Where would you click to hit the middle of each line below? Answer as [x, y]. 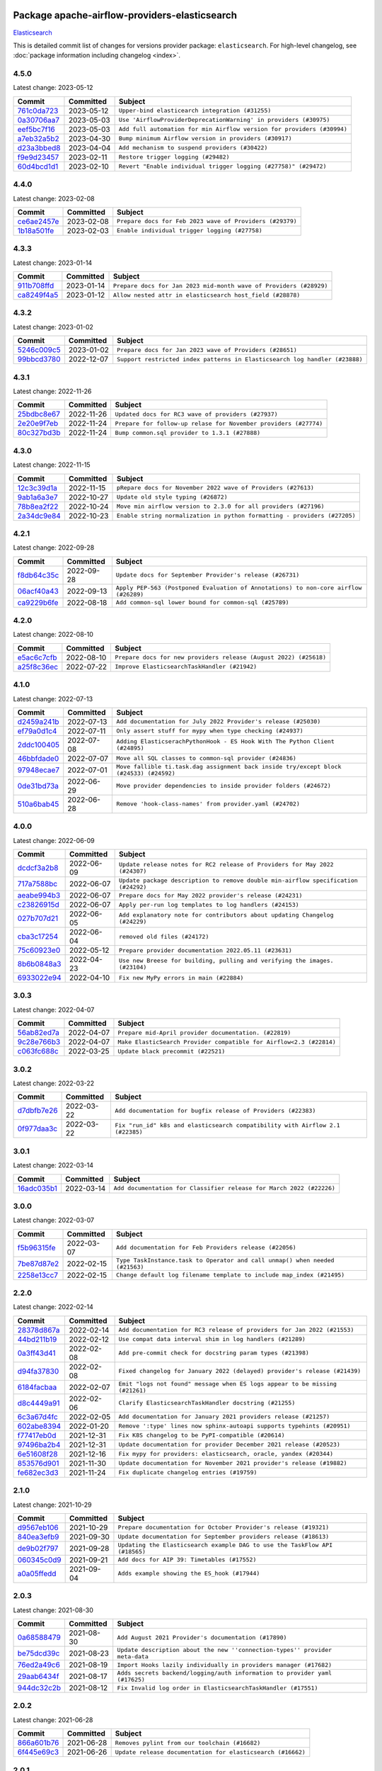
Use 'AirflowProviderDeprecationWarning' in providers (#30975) [224, 120]
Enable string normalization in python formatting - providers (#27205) [237, 516]
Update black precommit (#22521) [172, 1051]
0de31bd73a [38, 786]
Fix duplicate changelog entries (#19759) [188, 1472]
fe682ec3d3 [38, 1472]
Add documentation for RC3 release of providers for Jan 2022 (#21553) [236, 1330]
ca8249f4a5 [38, 295]
